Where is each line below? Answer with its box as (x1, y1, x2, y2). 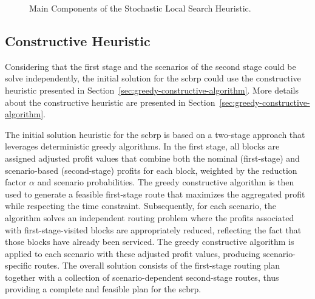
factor (5, 176, 27, 188)
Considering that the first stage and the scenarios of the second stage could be (5, 60, 296, 72)
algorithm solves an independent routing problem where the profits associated (5, 211, 294, 224)
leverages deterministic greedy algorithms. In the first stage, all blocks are (5, 140, 280, 153)
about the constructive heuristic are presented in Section (5, 95, 215, 108)
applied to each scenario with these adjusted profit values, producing (5, 247, 260, 259)
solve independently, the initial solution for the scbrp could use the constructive (5, 72, 301, 84)
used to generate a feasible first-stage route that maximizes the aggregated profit (5, 187, 305, 200)
